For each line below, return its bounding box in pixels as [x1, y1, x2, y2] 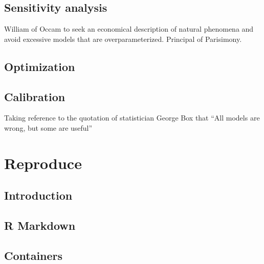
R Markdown [4, 218, 76, 233]
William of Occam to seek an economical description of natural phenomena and [4, 23, 254, 34]
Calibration [4, 88, 65, 104]
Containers [4, 247, 63, 263]
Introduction [4, 187, 73, 203]
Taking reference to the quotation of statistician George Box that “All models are [4, 112, 260, 123]
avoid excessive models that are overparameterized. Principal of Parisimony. [4, 33, 242, 44]
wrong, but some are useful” [4, 122, 93, 133]
